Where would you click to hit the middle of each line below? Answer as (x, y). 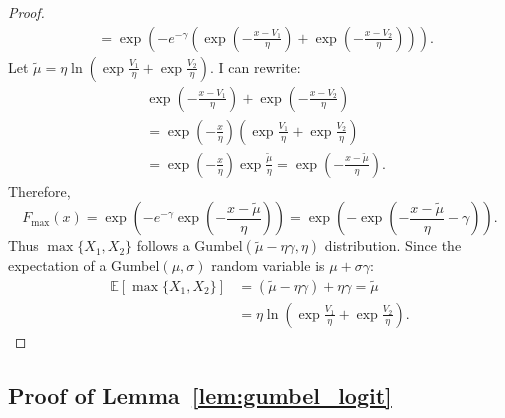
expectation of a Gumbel (84, 265)
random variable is (268, 265)
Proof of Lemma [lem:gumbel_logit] (200, 394)
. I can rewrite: (255, 66)
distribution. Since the (393, 245)
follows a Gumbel (189, 245)
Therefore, (39, 190)
